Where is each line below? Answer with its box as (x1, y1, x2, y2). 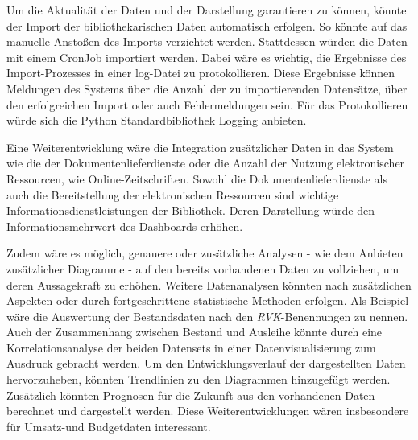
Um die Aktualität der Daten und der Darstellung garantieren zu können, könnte (6, 2, 407, 18)
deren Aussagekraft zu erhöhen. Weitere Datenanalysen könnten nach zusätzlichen (6, 276, 412, 293)
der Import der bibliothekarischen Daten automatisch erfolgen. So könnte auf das (6, 17, 408, 34)
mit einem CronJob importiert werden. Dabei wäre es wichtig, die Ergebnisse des (6, 48, 407, 65)
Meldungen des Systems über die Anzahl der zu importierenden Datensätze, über (6, 80, 408, 97)
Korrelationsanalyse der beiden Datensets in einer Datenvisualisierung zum (6, 339, 376, 356)
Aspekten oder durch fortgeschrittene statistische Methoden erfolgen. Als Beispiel (6, 292, 409, 309)
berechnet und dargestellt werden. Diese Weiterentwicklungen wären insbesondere (6, 402, 409, 419)
